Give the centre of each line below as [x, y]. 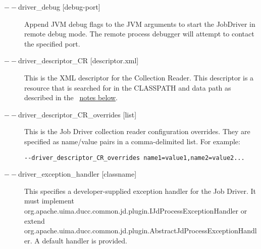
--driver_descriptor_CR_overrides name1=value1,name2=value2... [135, 158]
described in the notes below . [71, 97]
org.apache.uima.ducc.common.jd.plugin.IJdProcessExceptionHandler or [136, 210]
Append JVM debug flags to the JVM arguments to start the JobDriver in [140, 24]
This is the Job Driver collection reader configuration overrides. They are [137, 131]
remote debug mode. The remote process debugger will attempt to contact [139, 34]
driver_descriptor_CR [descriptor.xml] [79, 60]
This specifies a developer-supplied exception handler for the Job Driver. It [140, 191]
